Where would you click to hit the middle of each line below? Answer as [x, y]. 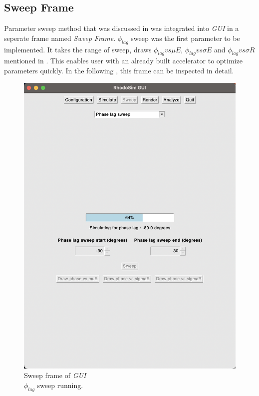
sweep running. [60, 385]
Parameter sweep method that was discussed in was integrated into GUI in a [122, 28]
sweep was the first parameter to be [185, 38]
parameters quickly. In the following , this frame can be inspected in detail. [119, 70]
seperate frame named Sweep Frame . [60, 38]
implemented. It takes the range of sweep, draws [78, 49]
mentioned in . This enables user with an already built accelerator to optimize [123, 61]
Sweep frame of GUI [55, 375]
